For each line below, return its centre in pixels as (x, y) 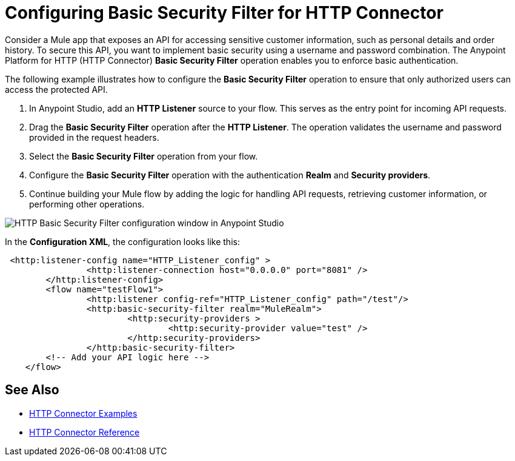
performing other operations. (87, 204)
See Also (32, 390)
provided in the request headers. (94, 137)
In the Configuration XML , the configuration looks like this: (122, 241)
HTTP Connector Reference (85, 432)
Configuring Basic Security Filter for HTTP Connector (224, 13)
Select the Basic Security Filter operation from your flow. (144, 156)
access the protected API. (56, 89)
